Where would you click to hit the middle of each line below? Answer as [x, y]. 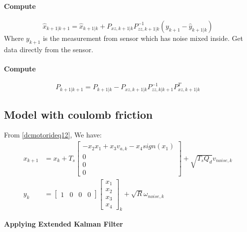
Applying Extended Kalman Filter [63, 224]
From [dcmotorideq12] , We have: [53, 135]
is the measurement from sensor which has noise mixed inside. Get [143, 38]
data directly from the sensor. [49, 49]
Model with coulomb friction [78, 114]
